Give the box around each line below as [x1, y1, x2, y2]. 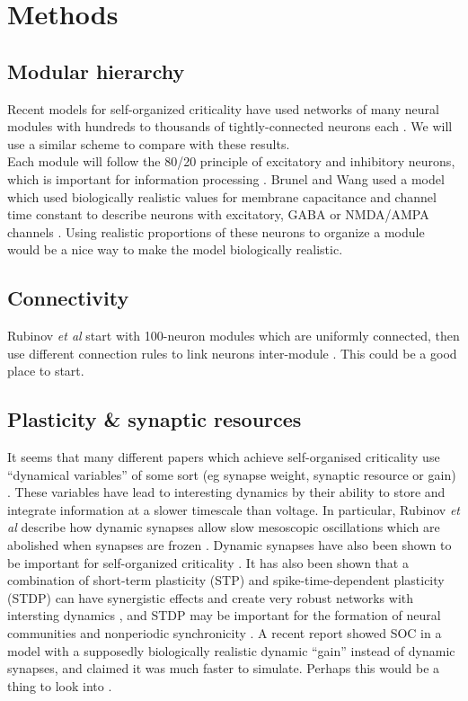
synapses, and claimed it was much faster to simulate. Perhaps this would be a [7, 659, 440, 678]
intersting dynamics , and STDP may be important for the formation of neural [7, 606, 441, 625]
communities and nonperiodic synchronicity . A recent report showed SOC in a [7, 624, 442, 643]
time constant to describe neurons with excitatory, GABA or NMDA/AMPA [7, 205, 429, 224]
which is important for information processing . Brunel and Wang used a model [7, 169, 445, 188]
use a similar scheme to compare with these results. [7, 134, 290, 153]
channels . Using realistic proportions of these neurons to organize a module [7, 222, 425, 241]
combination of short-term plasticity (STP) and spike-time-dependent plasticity [7, 571, 445, 590]
